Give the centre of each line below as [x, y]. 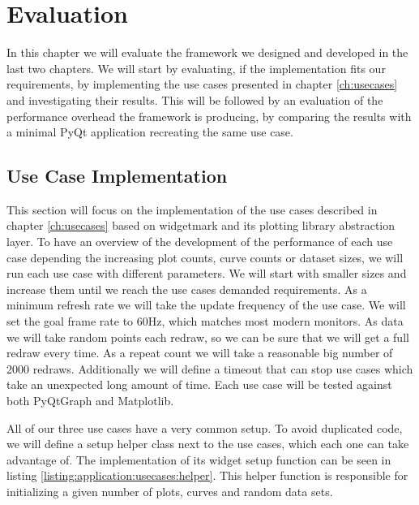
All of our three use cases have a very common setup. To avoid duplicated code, [205, 427]
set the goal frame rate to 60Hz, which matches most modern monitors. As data [205, 321]
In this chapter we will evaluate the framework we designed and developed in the [207, 52]
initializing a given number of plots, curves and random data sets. [170, 491]
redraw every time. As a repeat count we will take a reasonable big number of [200, 353]
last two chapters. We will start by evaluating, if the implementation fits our [196, 68]
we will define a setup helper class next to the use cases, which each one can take [208, 444]
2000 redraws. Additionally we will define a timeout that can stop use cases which [210, 368]
